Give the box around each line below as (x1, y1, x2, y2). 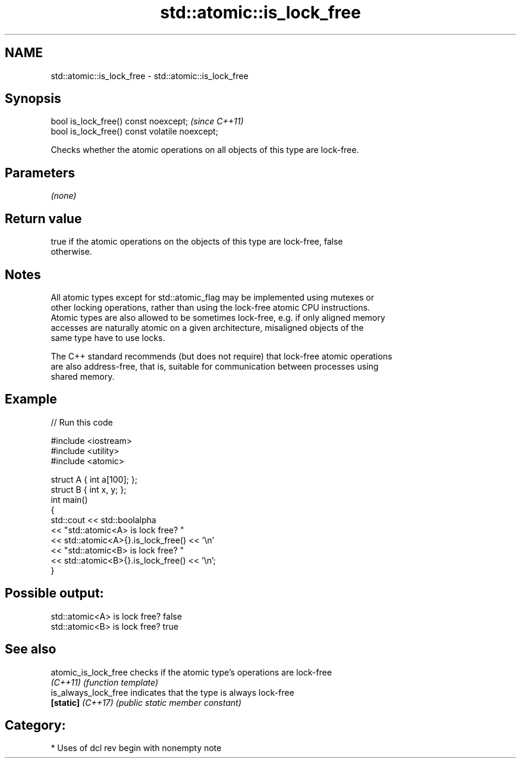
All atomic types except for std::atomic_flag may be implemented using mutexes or (51, 292, 374, 302)
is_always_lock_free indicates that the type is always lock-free (51, 687, 294, 698)
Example (5, 392, 57, 407)
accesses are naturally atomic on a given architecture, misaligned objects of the (51, 322, 364, 333)
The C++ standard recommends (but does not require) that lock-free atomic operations (51, 351, 393, 361)
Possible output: (5, 586, 104, 601)
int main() (51, 494, 88, 505)
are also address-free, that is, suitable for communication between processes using (51, 361, 379, 371)
